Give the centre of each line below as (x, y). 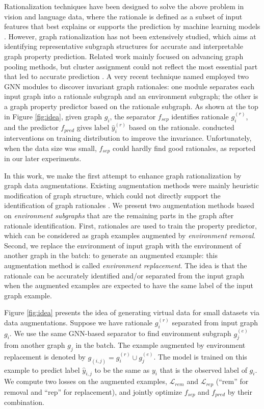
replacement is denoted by (45, 357)
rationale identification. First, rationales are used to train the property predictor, (130, 225)
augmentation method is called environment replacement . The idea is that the (126, 265)
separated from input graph (215, 323)
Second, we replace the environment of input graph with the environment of (123, 245)
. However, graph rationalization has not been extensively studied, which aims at (130, 36)
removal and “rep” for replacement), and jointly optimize (93, 391)
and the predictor (31, 127)
